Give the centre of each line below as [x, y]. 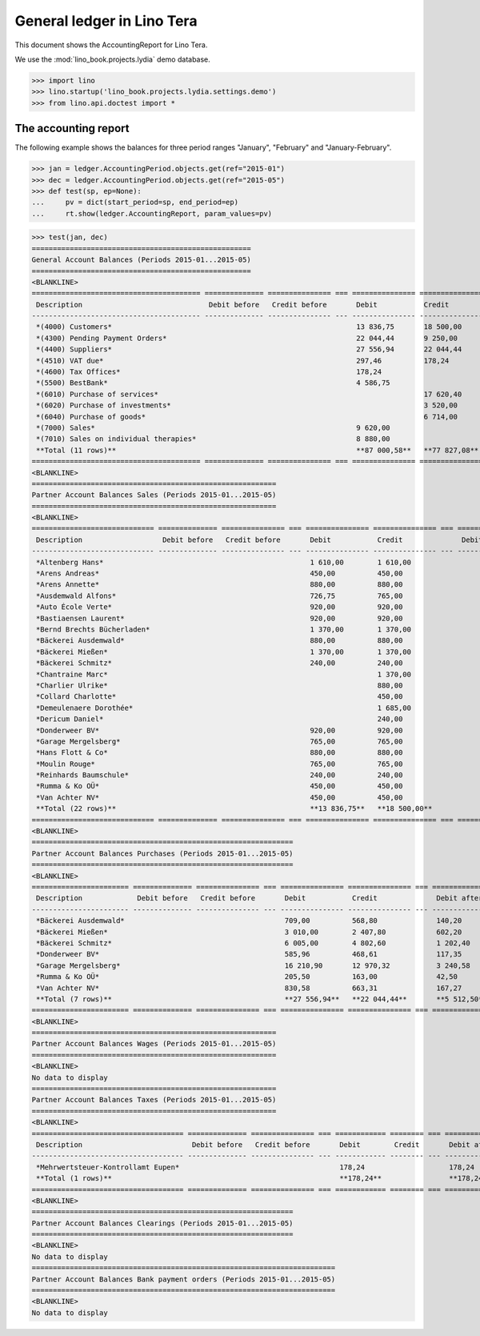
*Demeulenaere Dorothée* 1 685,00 [224, 708]
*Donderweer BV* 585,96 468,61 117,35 [249, 954]
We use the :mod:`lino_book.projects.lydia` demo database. [113, 59]
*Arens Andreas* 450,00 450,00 [220, 574]
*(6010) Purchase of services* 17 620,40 [249, 394]
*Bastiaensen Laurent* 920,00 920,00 [220, 618]
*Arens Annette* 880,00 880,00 [220, 585]
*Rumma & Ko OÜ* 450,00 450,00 [220, 786]
